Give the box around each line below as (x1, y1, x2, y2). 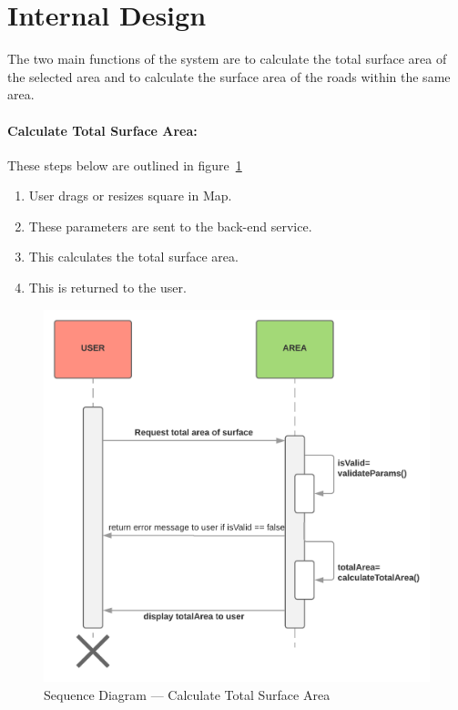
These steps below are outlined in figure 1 (7, 155, 242, 174)
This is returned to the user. (28, 278, 187, 297)
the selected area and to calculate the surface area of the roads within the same (7, 67, 451, 86)
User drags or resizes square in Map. (28, 186, 232, 205)
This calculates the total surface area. (28, 247, 239, 266)
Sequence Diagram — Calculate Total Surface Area (44, 684, 331, 704)
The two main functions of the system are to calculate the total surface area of (7, 49, 447, 68)
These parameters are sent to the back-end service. (28, 216, 312, 235)
